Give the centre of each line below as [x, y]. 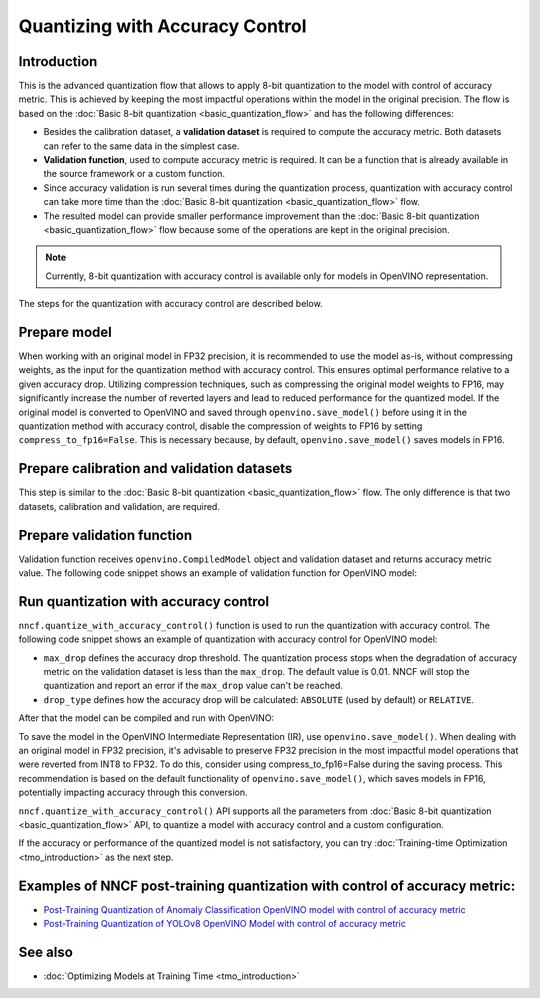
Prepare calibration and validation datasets [155, 468]
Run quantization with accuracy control [144, 601]
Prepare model [65, 331]
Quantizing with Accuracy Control [162, 26]
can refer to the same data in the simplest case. [141, 146]
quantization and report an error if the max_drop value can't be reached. [193, 686]
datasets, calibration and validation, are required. [119, 506]
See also [46, 951]
